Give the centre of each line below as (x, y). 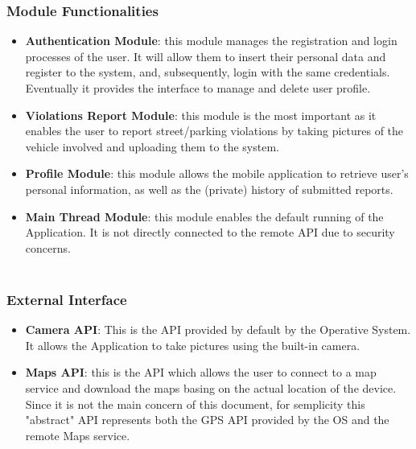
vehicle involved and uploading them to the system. (152, 146)
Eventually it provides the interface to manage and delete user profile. (198, 88)
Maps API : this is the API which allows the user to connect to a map (201, 372)
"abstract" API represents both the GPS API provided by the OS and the (207, 420)
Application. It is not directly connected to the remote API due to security (210, 232)
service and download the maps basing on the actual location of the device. (211, 387)
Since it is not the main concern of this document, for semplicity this (195, 404)
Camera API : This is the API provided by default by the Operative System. (218, 330)
